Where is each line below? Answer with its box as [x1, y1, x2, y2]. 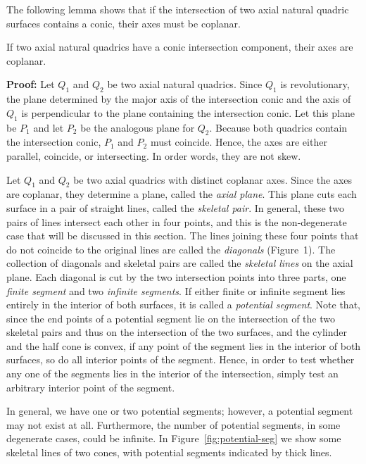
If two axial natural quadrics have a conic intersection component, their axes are [6, 39, 353, 54]
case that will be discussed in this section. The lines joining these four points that [6, 228, 359, 243]
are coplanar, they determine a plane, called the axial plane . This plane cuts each [6, 187, 357, 201]
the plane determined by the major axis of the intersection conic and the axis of [6, 92, 351, 106]
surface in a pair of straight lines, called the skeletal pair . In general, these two [6, 200, 345, 215]
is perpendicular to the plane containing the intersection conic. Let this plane [21, 105, 355, 120]
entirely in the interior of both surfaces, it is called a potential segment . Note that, [6, 297, 360, 312]
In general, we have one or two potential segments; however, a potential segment [6, 403, 353, 418]
